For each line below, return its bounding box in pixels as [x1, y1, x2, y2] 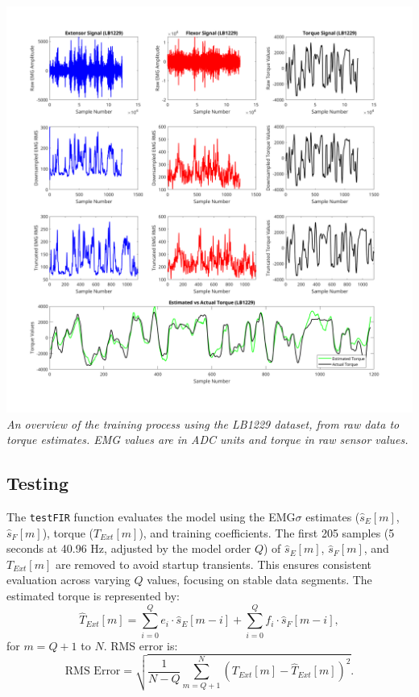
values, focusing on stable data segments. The [147, 571, 372, 588]
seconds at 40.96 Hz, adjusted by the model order [6, 540, 251, 557]
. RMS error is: [103, 637, 178, 653]
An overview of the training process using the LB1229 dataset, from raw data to [6, 415, 400, 432]
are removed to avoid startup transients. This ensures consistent [55, 555, 371, 572]
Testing [6, 471, 68, 496]
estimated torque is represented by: [6, 587, 180, 604]
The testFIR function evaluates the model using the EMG [6, 508, 296, 525]
